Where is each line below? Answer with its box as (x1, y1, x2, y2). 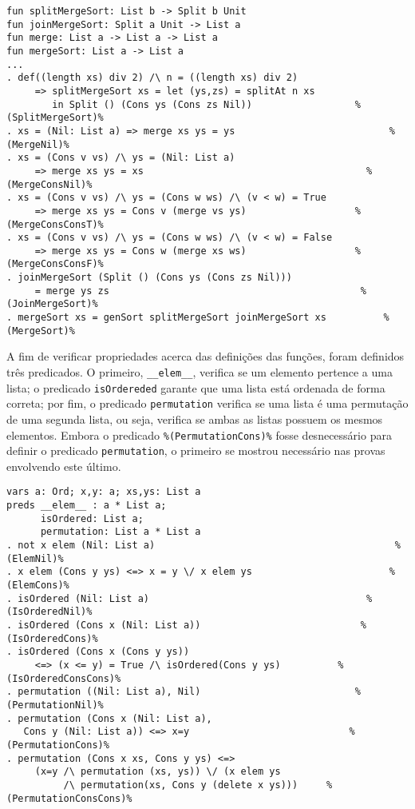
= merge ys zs (34, 285, 109, 297)
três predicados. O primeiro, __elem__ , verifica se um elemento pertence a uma (6, 364, 393, 380)
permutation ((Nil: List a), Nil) (18, 686, 201, 698)
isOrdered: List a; (40, 512, 144, 524)
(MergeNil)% (6, 138, 69, 150)
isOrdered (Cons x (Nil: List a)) (18, 620, 201, 632)
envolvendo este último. (6, 457, 121, 474)
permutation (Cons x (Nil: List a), (18, 712, 212, 724)
